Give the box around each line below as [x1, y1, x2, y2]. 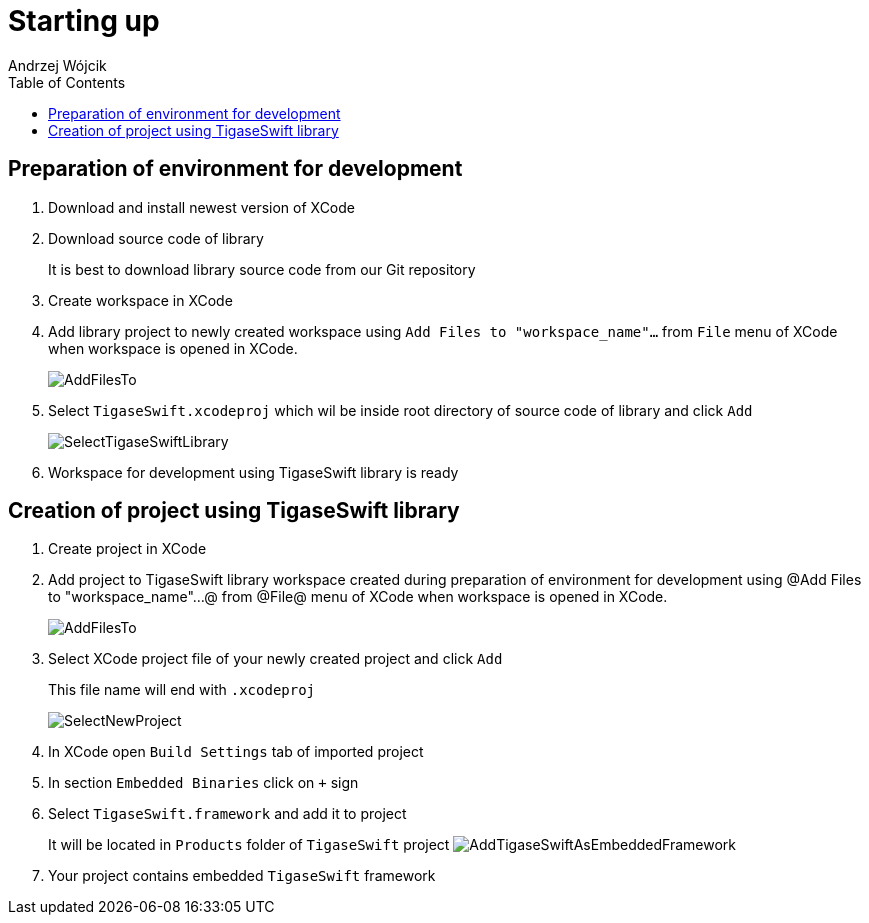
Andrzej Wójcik [8, 56, 107, 74]
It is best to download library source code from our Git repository [48, 260, 476, 278]
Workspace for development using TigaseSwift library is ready [48, 463, 459, 481]
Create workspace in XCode [48, 291, 233, 309]
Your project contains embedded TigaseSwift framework [48, 867, 436, 885]
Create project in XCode [48, 540, 207, 558]
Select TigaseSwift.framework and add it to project [48, 805, 407, 823]
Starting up [8, 4, 160, 38]
